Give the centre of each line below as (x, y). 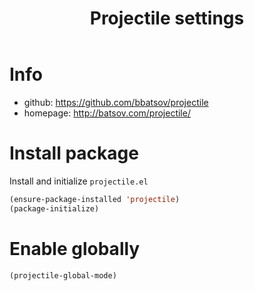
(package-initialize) (54, 208)
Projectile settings (167, 18)
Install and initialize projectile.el (79, 181)
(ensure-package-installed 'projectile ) (95, 199)
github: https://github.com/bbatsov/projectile (116, 102)
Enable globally (75, 248)
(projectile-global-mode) (63, 275)
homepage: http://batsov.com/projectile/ (107, 113)
